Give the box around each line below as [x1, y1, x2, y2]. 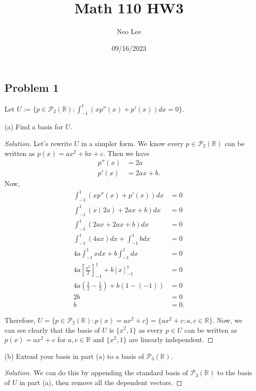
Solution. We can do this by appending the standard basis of [4, 367, 188, 378]
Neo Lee [117, 26, 141, 37]
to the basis [217, 367, 253, 378]
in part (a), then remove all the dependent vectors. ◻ [19, 377, 182, 387]
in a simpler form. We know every [81, 138, 184, 149]
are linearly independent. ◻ [128, 334, 213, 345]
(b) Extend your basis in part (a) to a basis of [4, 351, 144, 361]
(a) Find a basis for [4, 121, 63, 132]
